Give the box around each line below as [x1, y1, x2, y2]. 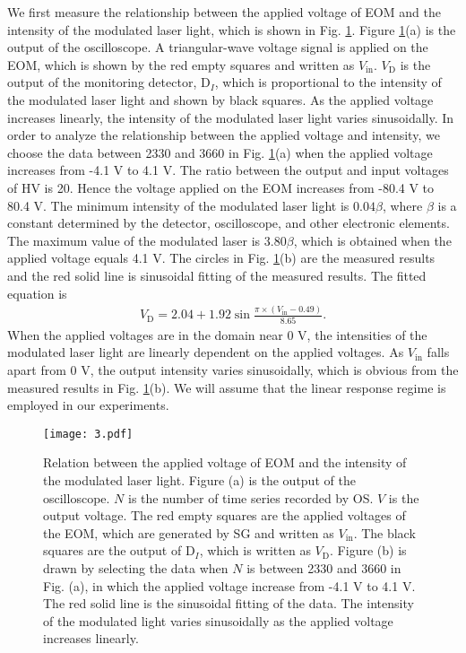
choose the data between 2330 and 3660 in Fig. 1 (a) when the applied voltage [7, 143, 433, 161]
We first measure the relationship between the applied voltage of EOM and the [7, 3, 441, 21]
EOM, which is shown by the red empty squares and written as [7, 55, 355, 74]
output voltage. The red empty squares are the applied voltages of [43, 506, 406, 525]
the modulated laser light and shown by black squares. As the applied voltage [7, 90, 434, 109]
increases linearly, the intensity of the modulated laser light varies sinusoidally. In [7, 108, 454, 126]
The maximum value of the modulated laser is [7, 231, 261, 249]
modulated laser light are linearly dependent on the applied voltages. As [7, 343, 404, 361]
